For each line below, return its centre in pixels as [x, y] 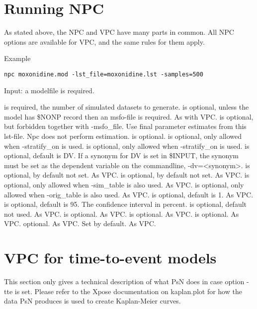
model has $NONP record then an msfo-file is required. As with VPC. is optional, [129, 116]
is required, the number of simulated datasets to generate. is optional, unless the [127, 107]
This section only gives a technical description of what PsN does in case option [124, 281]
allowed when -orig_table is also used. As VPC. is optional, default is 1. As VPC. [129, 194]
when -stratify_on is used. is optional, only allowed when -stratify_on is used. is [127, 146]
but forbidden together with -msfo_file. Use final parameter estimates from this [125, 126]
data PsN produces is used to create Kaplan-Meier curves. [92, 301]
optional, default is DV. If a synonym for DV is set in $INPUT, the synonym [121, 155]
